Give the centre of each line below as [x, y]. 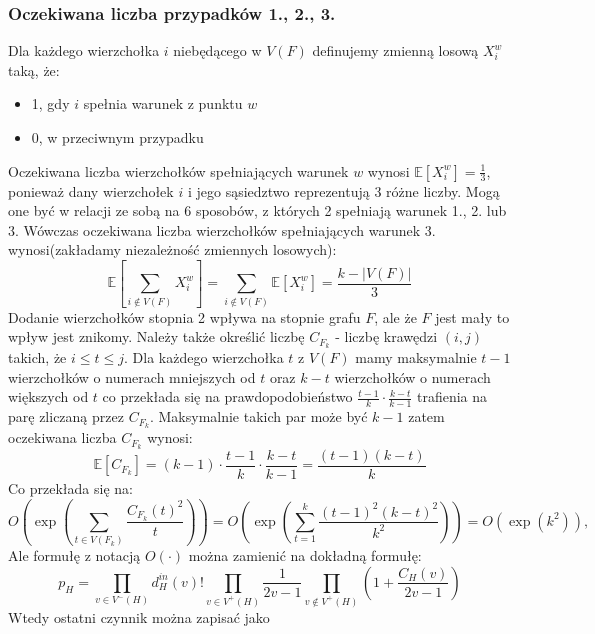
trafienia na [452, 396]
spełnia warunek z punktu [163, 103]
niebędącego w [217, 50]
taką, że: [34, 69]
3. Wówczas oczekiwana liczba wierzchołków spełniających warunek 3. [222, 229]
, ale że [395, 316]
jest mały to [472, 316]
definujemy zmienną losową [395, 50]
